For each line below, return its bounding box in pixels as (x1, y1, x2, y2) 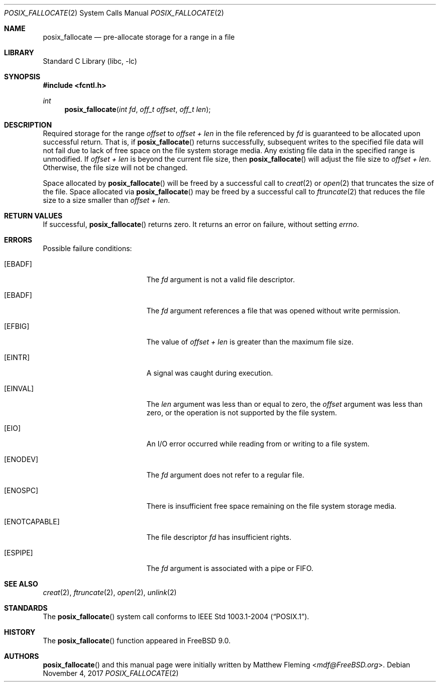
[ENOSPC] (4, 486, 39, 495)
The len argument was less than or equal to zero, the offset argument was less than (146, 400, 423, 408)
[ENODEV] (4, 455, 39, 464)
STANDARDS (4, 604, 48, 612)
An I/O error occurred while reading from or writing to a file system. (146, 439, 370, 448)
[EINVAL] (4, 384, 34, 393)
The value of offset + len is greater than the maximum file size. (146, 337, 354, 346)
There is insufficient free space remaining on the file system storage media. (146, 502, 397, 510)
